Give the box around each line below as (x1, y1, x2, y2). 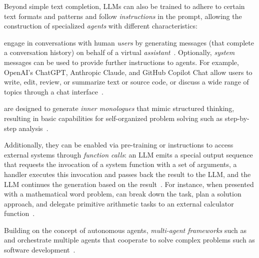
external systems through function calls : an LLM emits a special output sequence (4, 149, 253, 159)
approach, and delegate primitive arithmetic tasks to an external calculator (4, 198, 234, 208)
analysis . (18, 122, 48, 133)
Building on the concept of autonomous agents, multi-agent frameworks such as (4, 224, 247, 235)
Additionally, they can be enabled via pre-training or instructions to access (4, 139, 233, 150)
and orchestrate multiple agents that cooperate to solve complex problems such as (4, 234, 255, 245)
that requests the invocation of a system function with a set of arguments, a (4, 159, 237, 169)
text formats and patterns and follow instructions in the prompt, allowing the (4, 10, 242, 21)
